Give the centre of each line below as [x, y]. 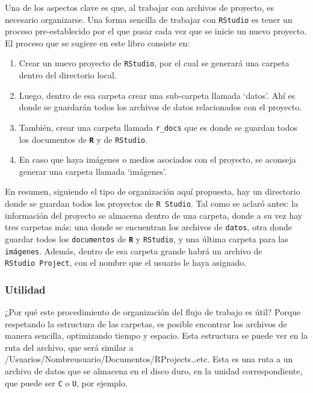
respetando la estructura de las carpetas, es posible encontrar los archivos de [146, 323]
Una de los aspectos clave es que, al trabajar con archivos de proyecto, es [139, 7]
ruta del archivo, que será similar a [69, 347]
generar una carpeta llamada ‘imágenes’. [93, 171]
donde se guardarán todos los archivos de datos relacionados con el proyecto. [160, 107]
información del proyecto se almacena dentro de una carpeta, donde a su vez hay [154, 215]
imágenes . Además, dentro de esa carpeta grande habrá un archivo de [134, 250]
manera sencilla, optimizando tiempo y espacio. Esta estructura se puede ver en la [156, 335]
